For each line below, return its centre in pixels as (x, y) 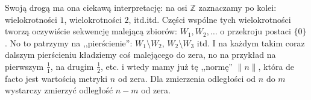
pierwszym (24, 66)
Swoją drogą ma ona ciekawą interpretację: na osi (96, 7)
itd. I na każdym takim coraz (251, 42)
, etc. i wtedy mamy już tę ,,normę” (167, 66)
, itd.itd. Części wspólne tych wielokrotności (210, 19)
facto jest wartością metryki (56, 78)
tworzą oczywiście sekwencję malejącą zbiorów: (91, 31)
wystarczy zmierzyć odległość (59, 90)
